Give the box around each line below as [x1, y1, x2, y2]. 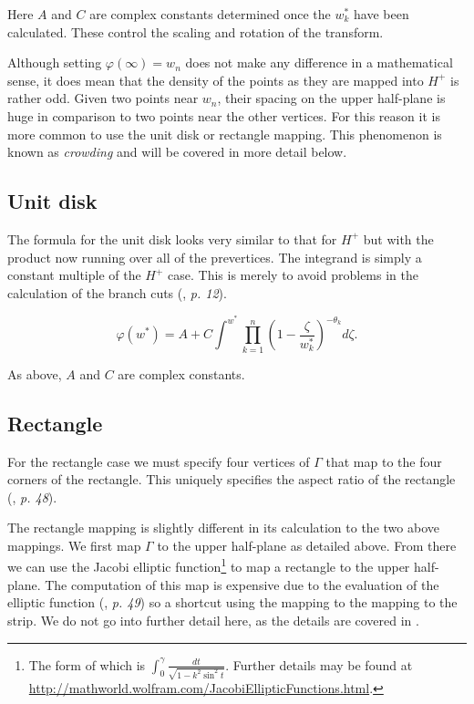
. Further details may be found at [225, 655, 413, 674]
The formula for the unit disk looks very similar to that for [7, 229, 337, 248]
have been [354, 5, 409, 23]
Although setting [7, 53, 102, 72]
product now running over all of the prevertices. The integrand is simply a [7, 247, 422, 266]
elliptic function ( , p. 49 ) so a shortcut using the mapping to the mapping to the [7, 593, 458, 612]
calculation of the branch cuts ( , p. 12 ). [7, 283, 227, 302]
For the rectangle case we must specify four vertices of [7, 451, 310, 471]
